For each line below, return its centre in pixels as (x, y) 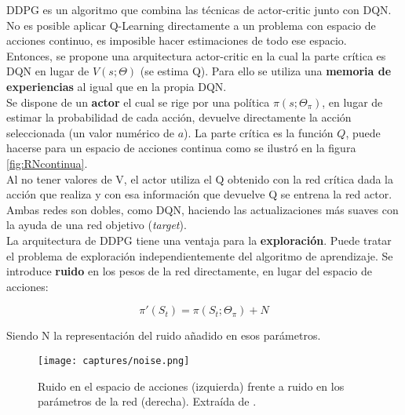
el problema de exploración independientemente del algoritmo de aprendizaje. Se (200, 255)
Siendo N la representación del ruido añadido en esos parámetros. (164, 335)
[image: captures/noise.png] (114, 360)
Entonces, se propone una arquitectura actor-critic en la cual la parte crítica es (196, 55)
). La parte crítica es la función (259, 132)
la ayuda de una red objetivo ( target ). (97, 225)
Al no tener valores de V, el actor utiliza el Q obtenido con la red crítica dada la (200, 178)
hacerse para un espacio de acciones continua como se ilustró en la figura (181, 148)
